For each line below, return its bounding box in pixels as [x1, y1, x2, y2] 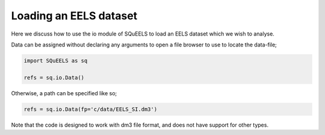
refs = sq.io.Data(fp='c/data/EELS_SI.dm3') [23, 105, 158, 113]
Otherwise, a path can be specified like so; [11, 89, 117, 96]
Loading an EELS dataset [11, 9, 138, 22]
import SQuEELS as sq [23, 57, 88, 64]
